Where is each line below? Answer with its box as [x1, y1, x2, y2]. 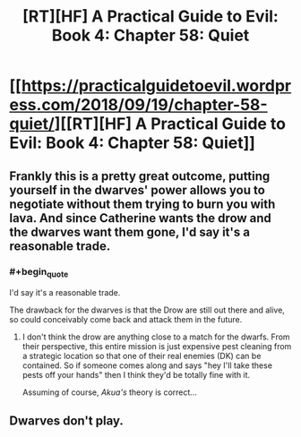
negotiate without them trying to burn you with [9, 196, 276, 211]
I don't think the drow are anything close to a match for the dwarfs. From [21, 331, 290, 342]
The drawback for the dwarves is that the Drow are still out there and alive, [9, 304, 285, 315]
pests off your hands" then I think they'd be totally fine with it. [21, 370, 251, 381]
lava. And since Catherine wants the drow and [9, 210, 271, 226]
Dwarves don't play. [9, 413, 124, 428]
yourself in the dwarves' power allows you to [9, 182, 266, 198]
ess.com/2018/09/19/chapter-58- [9, 95, 268, 116]
